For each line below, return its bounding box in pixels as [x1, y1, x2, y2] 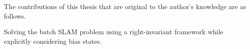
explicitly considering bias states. [4, 36, 102, 46]
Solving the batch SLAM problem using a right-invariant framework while [4, 27, 223, 37]
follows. [4, 10, 26, 20]
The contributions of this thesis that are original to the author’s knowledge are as [4, 1, 246, 11]
